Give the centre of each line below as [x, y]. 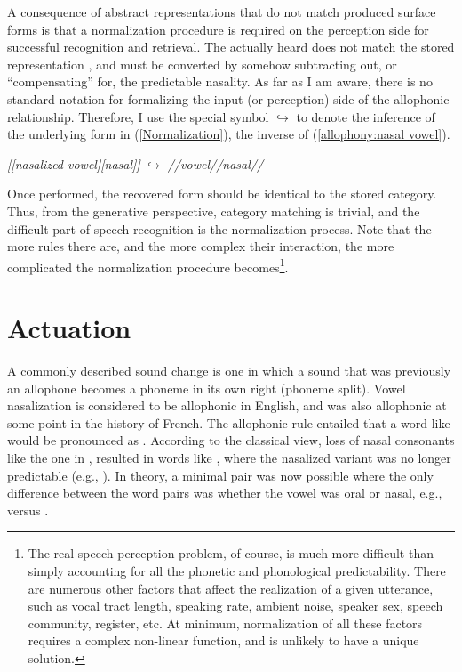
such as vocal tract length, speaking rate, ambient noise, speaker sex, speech [235, 606]
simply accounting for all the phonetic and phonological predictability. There [237, 571]
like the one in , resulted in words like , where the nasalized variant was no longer [229, 458]
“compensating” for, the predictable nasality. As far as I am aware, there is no [220, 81]
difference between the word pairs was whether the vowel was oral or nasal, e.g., [225, 493]
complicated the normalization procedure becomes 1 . [148, 265]
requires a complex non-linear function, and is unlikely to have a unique [223, 640]
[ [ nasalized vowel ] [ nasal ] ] [74, 163]
